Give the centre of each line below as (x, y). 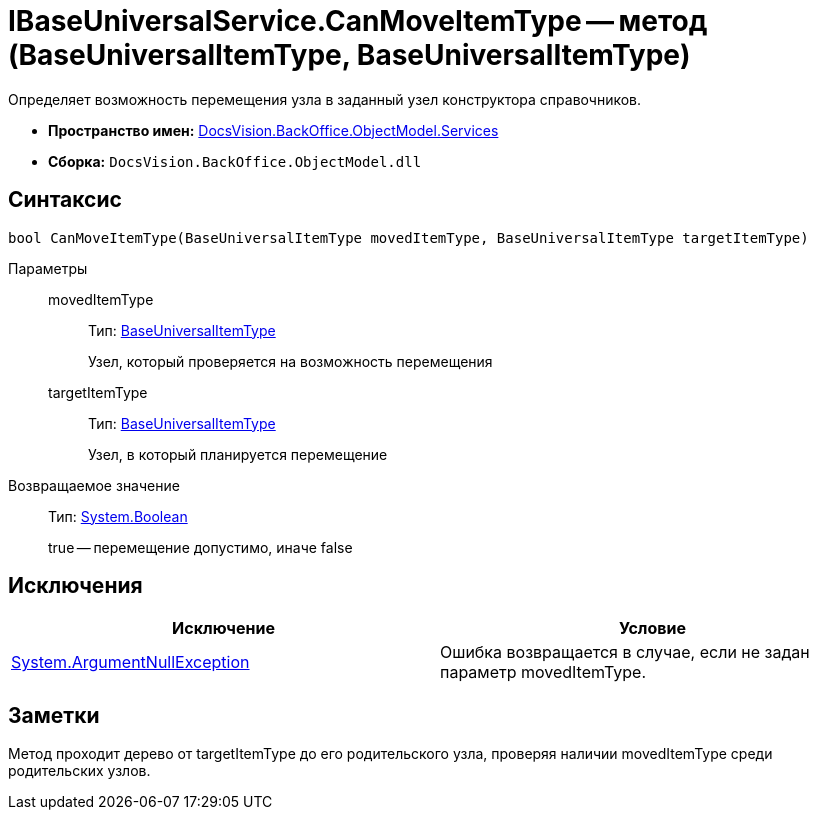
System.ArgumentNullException (130, 662)
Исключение (223, 628)
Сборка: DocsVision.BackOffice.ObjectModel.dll (235, 161)
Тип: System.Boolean (118, 516)
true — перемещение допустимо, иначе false (200, 547)
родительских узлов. (79, 771)
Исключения (75, 586)
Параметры (48, 268)
